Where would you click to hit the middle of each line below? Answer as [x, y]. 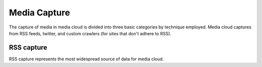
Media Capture [40, 13]
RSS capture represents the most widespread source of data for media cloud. [86, 59]
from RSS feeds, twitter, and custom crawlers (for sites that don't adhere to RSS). [90, 33]
